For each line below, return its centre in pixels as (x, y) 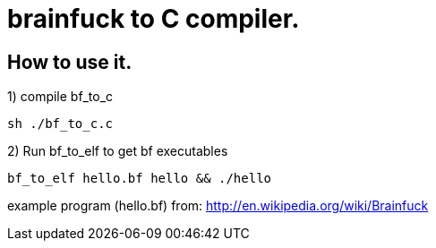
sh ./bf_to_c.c (60, 124)
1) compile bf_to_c (60, 97)
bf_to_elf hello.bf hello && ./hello (140, 179)
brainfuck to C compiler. (154, 19)
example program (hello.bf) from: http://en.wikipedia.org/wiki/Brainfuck (218, 206)
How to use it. (70, 62)
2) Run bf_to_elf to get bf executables (118, 151)
